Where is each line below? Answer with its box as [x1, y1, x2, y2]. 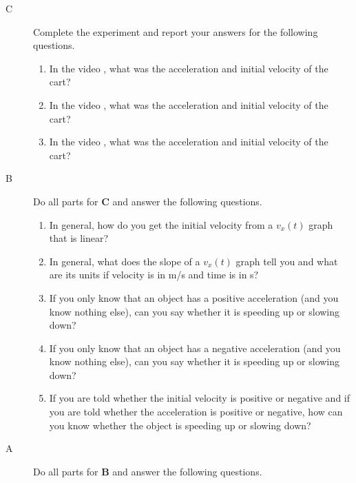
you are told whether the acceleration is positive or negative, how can [49, 404, 343, 419]
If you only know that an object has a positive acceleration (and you [49, 290, 339, 305]
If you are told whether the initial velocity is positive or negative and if [49, 391, 350, 405]
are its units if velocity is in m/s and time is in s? [49, 267, 259, 282]
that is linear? [49, 231, 109, 245]
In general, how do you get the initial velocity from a [49, 217, 273, 232]
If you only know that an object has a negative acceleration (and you [49, 340, 341, 355]
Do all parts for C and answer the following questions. [33, 194, 262, 208]
